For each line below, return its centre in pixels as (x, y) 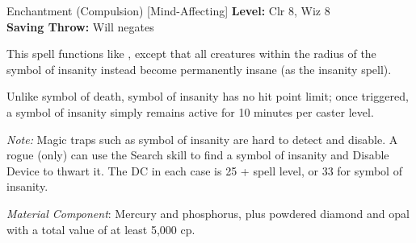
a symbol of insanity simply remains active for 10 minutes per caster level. (190, 111)
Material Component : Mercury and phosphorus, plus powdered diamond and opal (208, 213)
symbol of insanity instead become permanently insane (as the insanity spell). (199, 69)
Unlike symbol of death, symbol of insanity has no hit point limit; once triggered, (208, 96)
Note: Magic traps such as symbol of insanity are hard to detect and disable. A (202, 139)
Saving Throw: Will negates (80, 26)
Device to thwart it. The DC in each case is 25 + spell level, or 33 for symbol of (204, 170)
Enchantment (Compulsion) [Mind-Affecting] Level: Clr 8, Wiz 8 (168, 10)
